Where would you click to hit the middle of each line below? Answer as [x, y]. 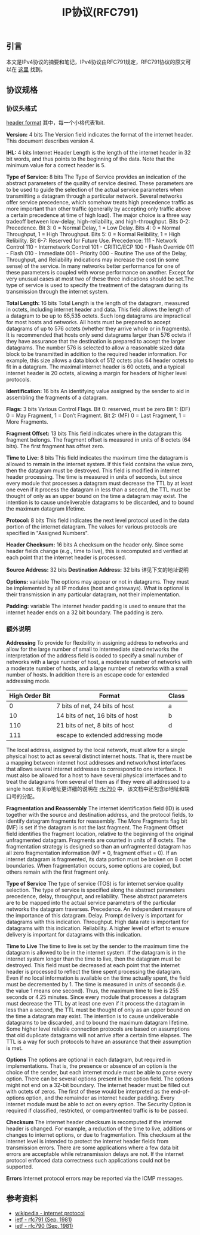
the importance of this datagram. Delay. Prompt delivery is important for [95, 915]
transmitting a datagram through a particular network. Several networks [94, 196]
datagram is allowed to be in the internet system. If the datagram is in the [96, 952]
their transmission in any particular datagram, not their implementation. [93, 594]
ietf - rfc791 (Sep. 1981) [44, 1219]
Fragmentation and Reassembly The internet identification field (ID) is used [100, 808]
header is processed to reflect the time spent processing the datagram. [94, 971]
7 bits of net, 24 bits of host [95, 706]
